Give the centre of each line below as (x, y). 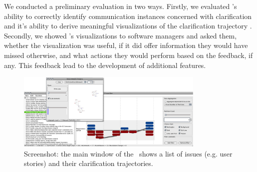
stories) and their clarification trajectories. (89, 163)
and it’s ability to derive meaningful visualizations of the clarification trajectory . (128, 26)
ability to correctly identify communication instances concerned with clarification (128, 16)
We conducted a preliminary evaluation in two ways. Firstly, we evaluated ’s (121, 6)
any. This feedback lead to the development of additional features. (105, 65)
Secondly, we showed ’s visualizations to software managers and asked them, (121, 35)
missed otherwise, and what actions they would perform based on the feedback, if (128, 55)
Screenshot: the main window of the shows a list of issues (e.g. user (128, 153)
